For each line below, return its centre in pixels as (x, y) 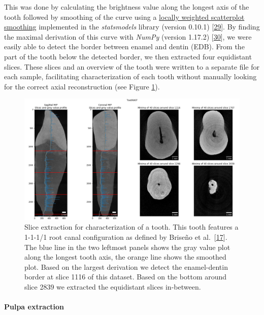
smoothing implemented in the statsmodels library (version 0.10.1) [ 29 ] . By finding (132, 27)
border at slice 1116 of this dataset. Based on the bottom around (126, 277)
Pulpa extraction (34, 307)
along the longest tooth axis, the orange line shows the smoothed (125, 257)
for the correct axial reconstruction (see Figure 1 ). (82, 86)
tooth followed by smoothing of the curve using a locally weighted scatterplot (124, 17)
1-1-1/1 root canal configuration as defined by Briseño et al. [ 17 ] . (126, 237)
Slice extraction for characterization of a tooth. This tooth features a (131, 227)
